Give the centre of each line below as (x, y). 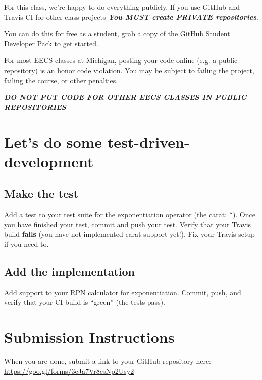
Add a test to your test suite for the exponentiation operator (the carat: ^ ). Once (130, 214)
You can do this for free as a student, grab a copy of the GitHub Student (117, 34)
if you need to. (27, 244)
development (49, 161)
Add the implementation (70, 271)
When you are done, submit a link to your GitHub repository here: (108, 361)
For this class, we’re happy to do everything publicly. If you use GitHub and (122, 7)
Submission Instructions (89, 337)
